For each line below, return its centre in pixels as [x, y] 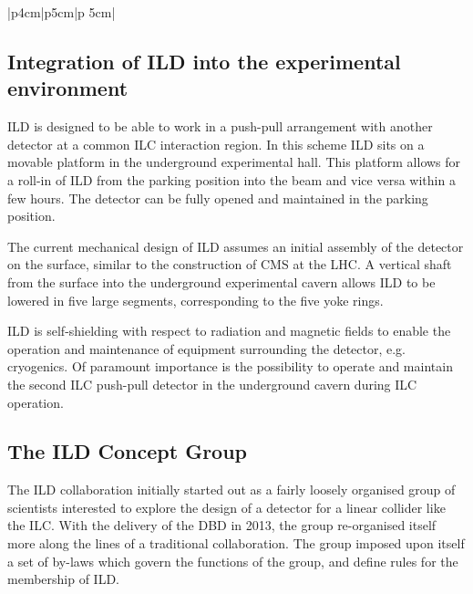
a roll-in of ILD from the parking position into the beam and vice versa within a [231, 179]
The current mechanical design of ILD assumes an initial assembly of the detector [236, 246]
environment [68, 88]
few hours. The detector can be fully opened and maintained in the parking [218, 198]
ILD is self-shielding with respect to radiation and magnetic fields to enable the [229, 331]
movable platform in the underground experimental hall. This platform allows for [234, 162]
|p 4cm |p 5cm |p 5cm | [62, 12]
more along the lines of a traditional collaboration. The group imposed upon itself [236, 543]
